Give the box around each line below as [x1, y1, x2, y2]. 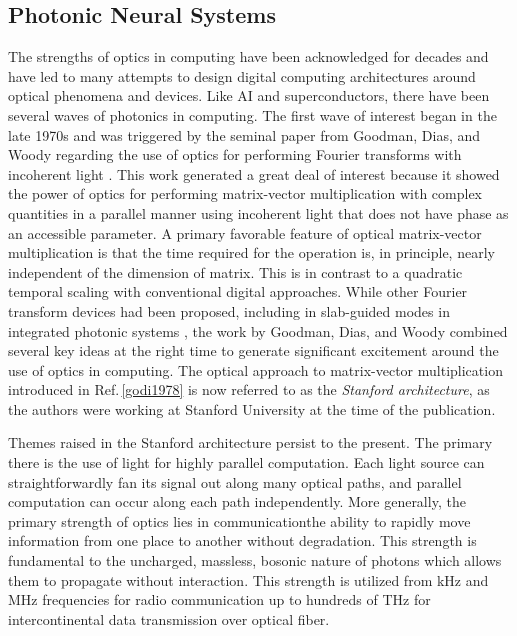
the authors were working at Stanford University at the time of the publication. [8, 398, 496, 419]
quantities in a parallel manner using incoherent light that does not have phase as [8, 202, 509, 223]
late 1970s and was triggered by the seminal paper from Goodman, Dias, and [8, 124, 481, 145]
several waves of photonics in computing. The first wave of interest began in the [8, 104, 497, 125]
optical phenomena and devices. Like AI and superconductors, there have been [8, 85, 490, 106]
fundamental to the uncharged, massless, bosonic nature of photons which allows [8, 550, 502, 571]
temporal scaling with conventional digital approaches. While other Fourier [8, 281, 468, 302]
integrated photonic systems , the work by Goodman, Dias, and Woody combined [8, 320, 508, 341]
